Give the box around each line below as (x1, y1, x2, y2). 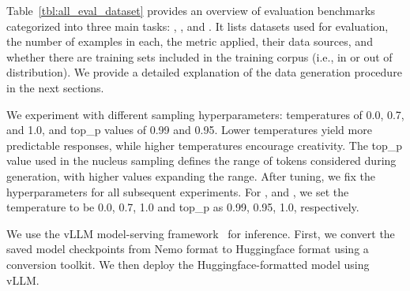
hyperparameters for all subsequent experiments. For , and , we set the (6, 183, 349, 200)
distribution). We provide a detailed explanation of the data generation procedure (6, 64, 402, 80)
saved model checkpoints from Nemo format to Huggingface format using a (6, 241, 369, 257)
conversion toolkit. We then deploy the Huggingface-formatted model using (6, 256, 370, 272)
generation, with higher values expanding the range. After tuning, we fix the (6, 167, 375, 184)
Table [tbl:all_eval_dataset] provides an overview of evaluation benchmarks (6, 2, 375, 18)
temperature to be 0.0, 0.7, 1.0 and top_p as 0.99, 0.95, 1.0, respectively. (6, 199, 359, 215)
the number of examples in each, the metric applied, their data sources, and (6, 33, 373, 50)
